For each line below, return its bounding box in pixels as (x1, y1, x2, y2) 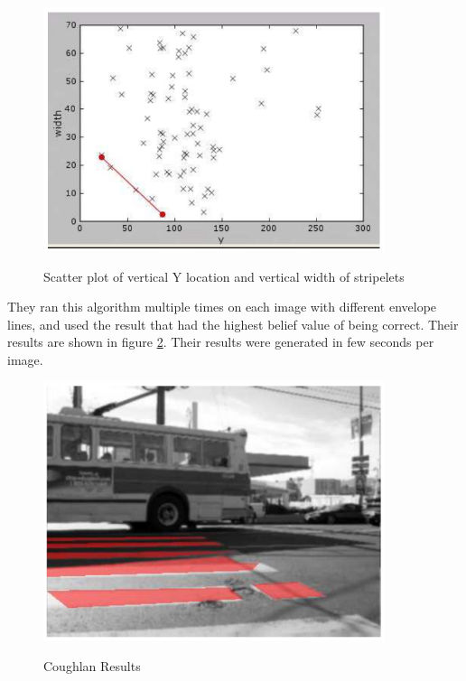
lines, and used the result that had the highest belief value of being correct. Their (7, 314, 459, 333)
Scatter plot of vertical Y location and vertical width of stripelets (43, 266, 405, 285)
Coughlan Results (43, 656, 141, 675)
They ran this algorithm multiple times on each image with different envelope (7, 297, 437, 316)
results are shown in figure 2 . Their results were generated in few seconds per (7, 332, 434, 351)
